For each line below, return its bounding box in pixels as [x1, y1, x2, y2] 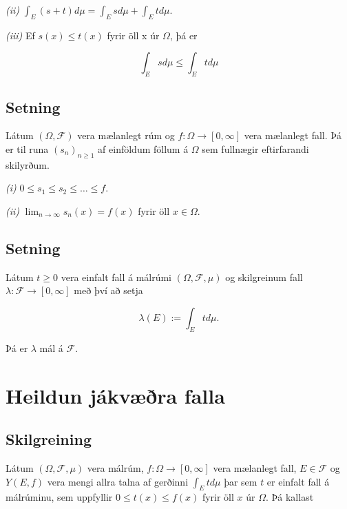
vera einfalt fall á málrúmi [61, 269, 172, 284]
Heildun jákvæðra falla [6, 381, 225, 409]
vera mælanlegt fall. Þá [244, 128, 342, 143]
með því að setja [74, 283, 143, 298]
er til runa [6, 141, 49, 156]
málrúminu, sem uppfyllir [6, 490, 113, 504]
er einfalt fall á [266, 474, 330, 488]
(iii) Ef [6, 28, 35, 42]
